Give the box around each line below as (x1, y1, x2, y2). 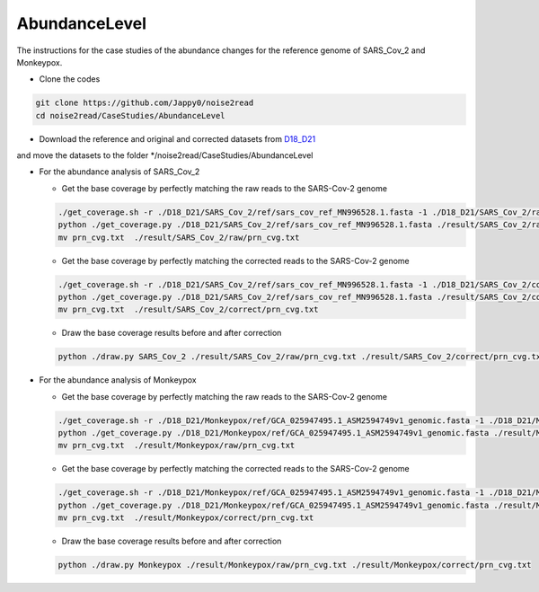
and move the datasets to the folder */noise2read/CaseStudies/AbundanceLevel (16, 150, 314, 161)
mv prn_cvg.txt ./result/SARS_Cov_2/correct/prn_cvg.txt (57, 305, 319, 314)
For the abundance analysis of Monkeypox (39, 375, 197, 385)
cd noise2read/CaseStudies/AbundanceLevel (35, 110, 225, 120)
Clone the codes (39, 74, 101, 84)
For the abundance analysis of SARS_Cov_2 (39, 166, 200, 177)
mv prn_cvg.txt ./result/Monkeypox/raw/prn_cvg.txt (57, 440, 296, 451)
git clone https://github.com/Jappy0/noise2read (35, 98, 254, 108)
